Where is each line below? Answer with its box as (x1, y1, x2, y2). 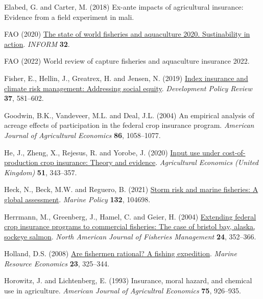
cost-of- (222, 147, 246, 157)
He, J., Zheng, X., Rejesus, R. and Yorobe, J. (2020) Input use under (4, 147, 221, 157)
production (4, 157, 38, 168)
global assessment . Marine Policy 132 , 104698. (4, 194, 151, 204)
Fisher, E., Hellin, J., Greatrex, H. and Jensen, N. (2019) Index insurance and (4, 72, 248, 83)
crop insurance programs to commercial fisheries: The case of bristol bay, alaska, (4, 221, 255, 232)
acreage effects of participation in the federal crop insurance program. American (4, 120, 254, 130)
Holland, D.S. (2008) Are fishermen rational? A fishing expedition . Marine (4, 248, 237, 259)
